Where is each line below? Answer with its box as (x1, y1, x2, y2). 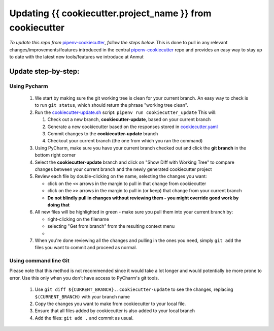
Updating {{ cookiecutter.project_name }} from (9, 8, 212, 19)
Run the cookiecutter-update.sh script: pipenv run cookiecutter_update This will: (35, 109, 217, 115)
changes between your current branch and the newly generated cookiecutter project (35, 166, 212, 172)
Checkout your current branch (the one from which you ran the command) (47, 138, 203, 144)
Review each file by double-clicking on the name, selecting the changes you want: (35, 173, 208, 179)
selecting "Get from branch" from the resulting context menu (47, 223, 175, 229)
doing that (47, 201, 70, 208)
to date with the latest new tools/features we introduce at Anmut (9, 54, 144, 60)
